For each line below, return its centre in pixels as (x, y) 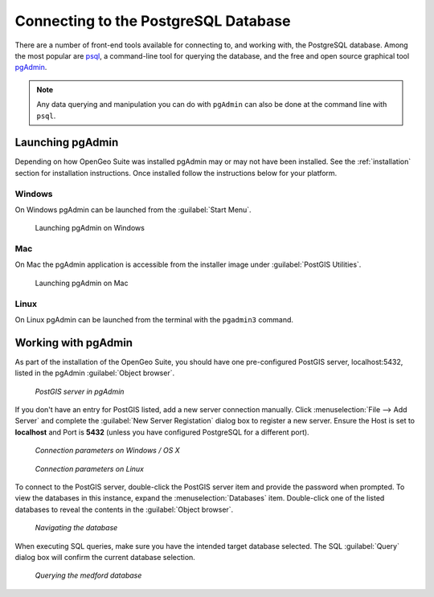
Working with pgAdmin (74, 343)
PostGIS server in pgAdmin (80, 391)
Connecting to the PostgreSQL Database (153, 21)
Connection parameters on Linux (90, 468)
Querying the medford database (88, 575)
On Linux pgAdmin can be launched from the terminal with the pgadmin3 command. (154, 320)
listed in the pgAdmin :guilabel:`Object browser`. (95, 373)
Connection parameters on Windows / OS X (107, 451)
